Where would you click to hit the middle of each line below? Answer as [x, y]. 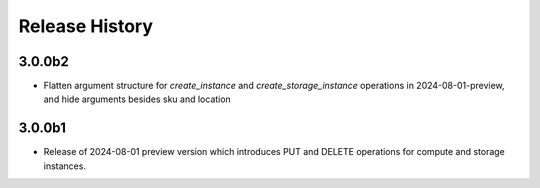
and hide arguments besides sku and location [137, 99]
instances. [65, 166]
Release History [86, 26]
